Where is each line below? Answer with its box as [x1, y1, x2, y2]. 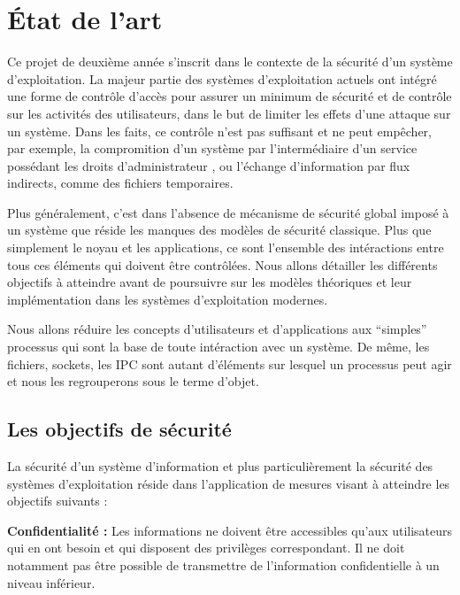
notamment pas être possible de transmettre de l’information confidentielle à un [7, 555, 440, 574]
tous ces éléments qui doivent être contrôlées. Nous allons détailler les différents [7, 255, 438, 274]
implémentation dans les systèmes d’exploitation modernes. [7, 290, 328, 308]
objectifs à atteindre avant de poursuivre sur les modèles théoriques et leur [7, 273, 412, 291]
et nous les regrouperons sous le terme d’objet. [7, 372, 259, 390]
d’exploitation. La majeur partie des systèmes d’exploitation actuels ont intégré [7, 69, 437, 88]
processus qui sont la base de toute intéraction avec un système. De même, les [7, 337, 430, 356]
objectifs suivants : [7, 491, 108, 510]
